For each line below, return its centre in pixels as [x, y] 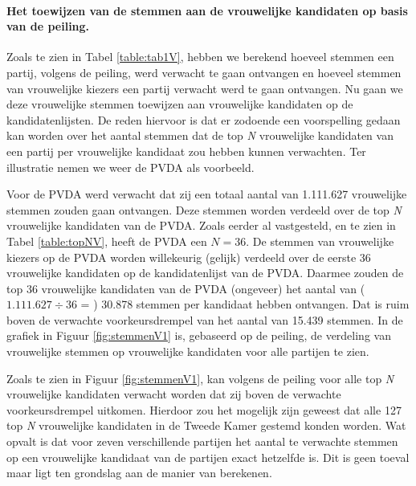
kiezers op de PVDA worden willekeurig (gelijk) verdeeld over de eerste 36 [189, 257]
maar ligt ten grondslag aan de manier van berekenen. [139, 473]
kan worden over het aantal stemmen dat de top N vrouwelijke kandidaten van [200, 135]
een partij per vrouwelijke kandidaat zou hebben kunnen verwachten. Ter [186, 151]
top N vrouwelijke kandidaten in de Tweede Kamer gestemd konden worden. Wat [206, 425]
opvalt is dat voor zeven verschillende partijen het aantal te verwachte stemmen [202, 441]
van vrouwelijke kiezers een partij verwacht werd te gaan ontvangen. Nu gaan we [205, 88]
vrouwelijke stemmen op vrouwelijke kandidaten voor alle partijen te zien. [188, 351]
